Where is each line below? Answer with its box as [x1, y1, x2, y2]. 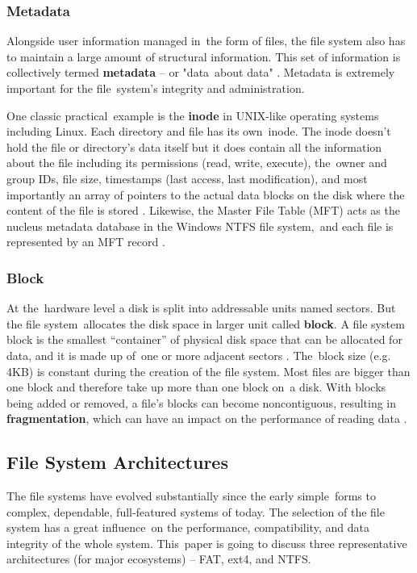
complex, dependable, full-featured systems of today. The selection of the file [6, 503, 385, 520]
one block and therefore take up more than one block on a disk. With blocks [6, 379, 386, 395]
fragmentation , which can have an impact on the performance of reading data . [6, 410, 407, 427]
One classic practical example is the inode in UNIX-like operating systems [6, 107, 379, 123]
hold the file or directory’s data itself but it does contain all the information [6, 138, 382, 155]
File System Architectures [6, 450, 228, 475]
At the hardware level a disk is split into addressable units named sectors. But [6, 299, 396, 316]
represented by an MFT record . [6, 233, 165, 250]
